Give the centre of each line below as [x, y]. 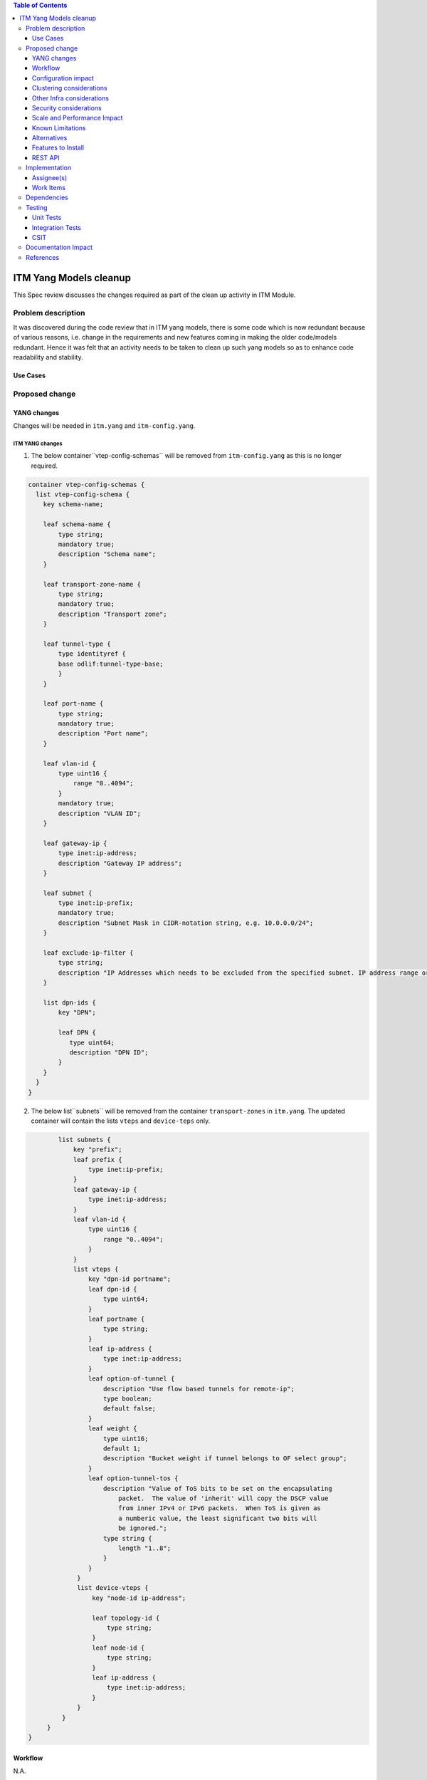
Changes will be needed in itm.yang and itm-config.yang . [104, 425]
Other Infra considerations [71, 98]
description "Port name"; [103, 734]
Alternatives [50, 138]
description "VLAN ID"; [100, 813]
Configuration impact [63, 78]
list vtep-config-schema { [83, 494]
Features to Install [58, 148]
